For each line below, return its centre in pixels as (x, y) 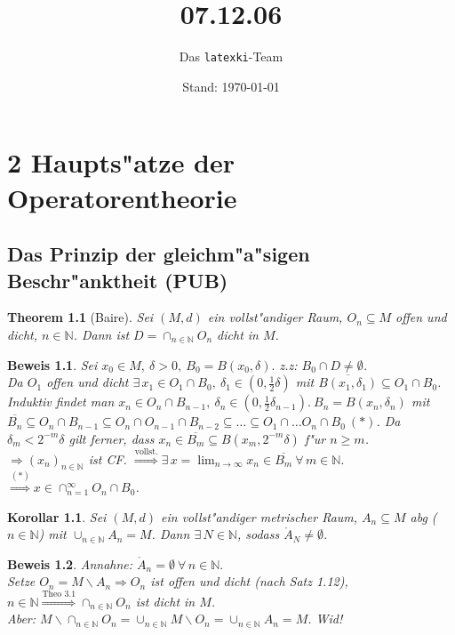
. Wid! (325, 619)
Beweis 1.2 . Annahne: (70, 563)
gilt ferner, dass (112, 438)
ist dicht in (165, 601)
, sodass (258, 534)
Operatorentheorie (122, 197)
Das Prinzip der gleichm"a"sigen (159, 254)
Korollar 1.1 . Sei (57, 516)
